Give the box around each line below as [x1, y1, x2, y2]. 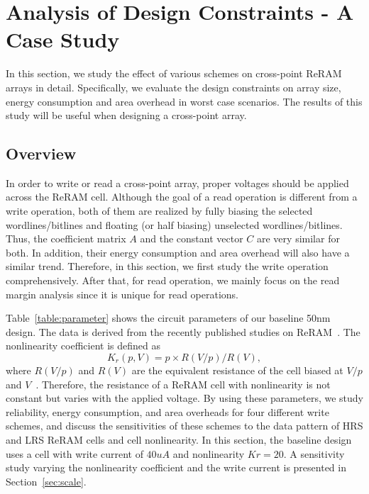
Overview [6, 142, 77, 164]
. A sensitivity [283, 446, 345, 461]
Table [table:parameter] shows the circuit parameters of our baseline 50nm [6, 310, 331, 325]
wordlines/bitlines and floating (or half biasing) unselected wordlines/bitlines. [6, 217, 343, 232]
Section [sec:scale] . [6, 473, 87, 488]
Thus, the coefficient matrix [6, 231, 126, 246]
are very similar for [257, 231, 340, 246]
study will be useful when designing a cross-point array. [6, 108, 247, 123]
